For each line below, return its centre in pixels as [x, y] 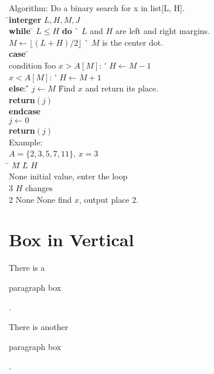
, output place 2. [109, 199]
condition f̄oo [33, 65]
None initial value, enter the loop [68, 176]
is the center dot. [133, 42]
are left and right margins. [163, 31]
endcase [25, 111]
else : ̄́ [19, 88]
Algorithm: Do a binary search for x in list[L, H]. [97, 8]
